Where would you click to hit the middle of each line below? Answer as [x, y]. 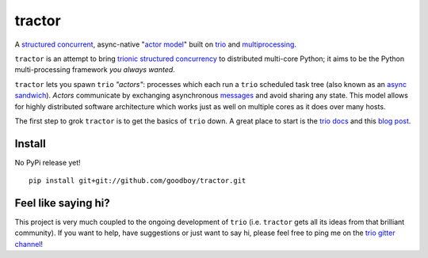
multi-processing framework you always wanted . [95, 70]
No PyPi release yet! [48, 162]
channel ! [29, 244]
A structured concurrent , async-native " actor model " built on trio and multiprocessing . [156, 44]
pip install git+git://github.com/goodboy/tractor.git [138, 181]
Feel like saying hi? [62, 203]
